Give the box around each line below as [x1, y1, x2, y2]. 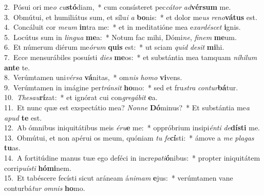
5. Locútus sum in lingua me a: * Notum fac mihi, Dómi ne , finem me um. [4, 31, 237, 42]
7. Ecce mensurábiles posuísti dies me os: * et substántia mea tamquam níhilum [4, 51, 257, 62]
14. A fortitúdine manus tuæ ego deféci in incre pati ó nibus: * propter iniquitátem [4, 152, 260, 163]
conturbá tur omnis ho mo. [4, 182, 85, 193]
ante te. [4, 62, 30, 72]
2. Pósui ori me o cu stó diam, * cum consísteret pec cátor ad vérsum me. [4, 2, 231, 12]
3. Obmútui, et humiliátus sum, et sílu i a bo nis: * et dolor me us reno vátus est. [4, 11, 257, 22]
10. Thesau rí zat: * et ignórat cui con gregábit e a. [4, 92, 158, 103]
